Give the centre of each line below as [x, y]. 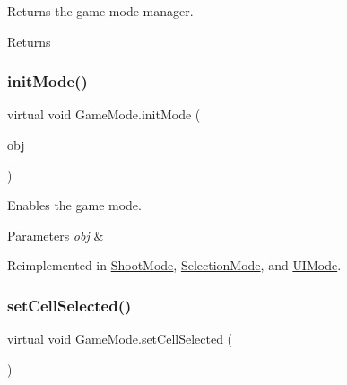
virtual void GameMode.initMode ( [104, 114]
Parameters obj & [56, 235]
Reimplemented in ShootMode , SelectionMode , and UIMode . [174, 265]
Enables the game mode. [74, 205]
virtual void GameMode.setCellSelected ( [120, 339]
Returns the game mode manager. [100, 11]
